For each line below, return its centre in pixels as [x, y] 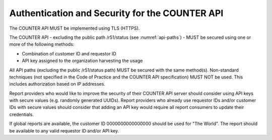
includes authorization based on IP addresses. [57, 84]
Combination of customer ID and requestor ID [69, 53]
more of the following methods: [42, 44]
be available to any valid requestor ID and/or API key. [64, 130]
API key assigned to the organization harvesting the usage [82, 61]
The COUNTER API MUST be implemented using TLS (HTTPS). [75, 28]
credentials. [21, 114]
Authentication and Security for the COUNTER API [116, 13]
